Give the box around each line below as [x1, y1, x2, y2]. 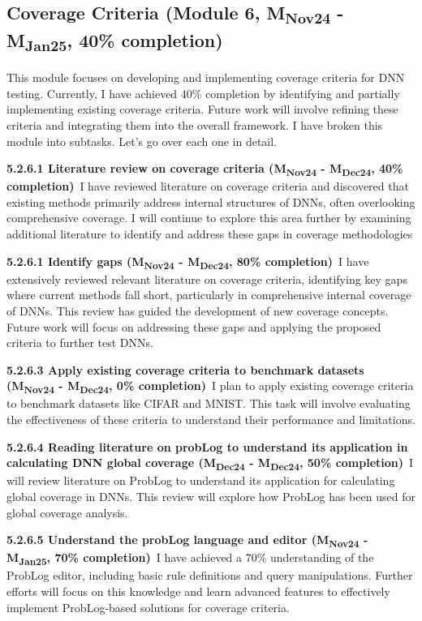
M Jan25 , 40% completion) [6, 28, 223, 56]
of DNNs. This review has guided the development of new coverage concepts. [6, 302, 389, 319]
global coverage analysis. [6, 503, 128, 520]
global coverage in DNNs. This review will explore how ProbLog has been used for [6, 487, 416, 504]
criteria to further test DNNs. [6, 334, 153, 351]
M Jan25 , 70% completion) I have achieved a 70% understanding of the [6, 549, 374, 568]
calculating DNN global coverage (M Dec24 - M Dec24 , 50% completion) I [6, 454, 414, 473]
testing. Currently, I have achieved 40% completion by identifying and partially [6, 84, 400, 101]
